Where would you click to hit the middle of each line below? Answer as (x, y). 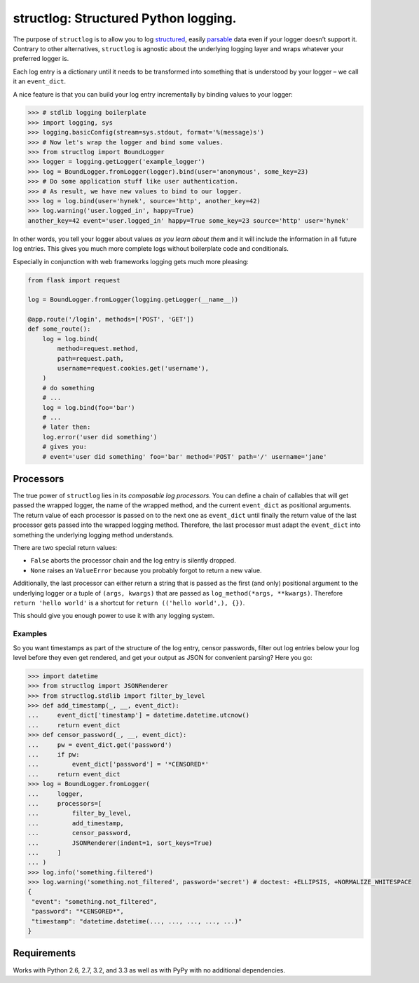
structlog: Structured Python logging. (125, 18)
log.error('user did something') (100, 437)
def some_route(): (59, 329)
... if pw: (54, 754)
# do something (68, 388)
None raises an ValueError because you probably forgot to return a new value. (146, 570)
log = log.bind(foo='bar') (89, 407)
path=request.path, (90, 358)
